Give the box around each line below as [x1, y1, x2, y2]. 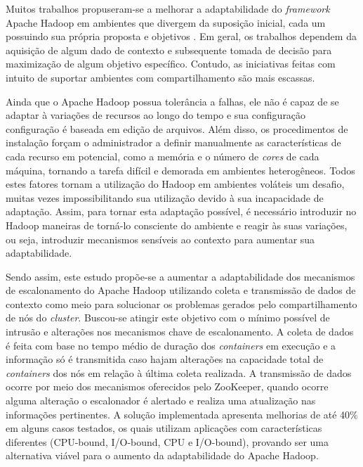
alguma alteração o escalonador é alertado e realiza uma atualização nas [6, 393, 316, 408]
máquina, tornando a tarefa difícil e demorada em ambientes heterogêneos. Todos [6, 162, 355, 177]
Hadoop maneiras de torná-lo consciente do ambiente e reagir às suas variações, [6, 217, 348, 232]
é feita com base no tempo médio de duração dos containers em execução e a [6, 338, 336, 352]
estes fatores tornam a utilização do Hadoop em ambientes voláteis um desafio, [6, 177, 345, 191]
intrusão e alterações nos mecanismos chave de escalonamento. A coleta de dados [6, 324, 354, 339]
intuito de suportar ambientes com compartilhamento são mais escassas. [6, 70, 315, 84]
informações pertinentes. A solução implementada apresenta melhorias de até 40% [6, 407, 358, 421]
